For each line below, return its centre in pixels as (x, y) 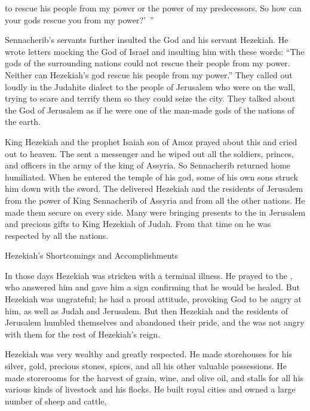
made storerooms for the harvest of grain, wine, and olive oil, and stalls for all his (154, 377)
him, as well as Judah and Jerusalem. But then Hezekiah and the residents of (146, 310)
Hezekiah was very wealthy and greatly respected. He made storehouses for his (148, 354)
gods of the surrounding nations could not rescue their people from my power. (148, 63)
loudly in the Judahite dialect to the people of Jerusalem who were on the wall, (150, 86)
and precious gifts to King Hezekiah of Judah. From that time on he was (138, 224)
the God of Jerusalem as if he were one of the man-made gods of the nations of (150, 110)
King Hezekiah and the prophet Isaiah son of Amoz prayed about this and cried (151, 141)
